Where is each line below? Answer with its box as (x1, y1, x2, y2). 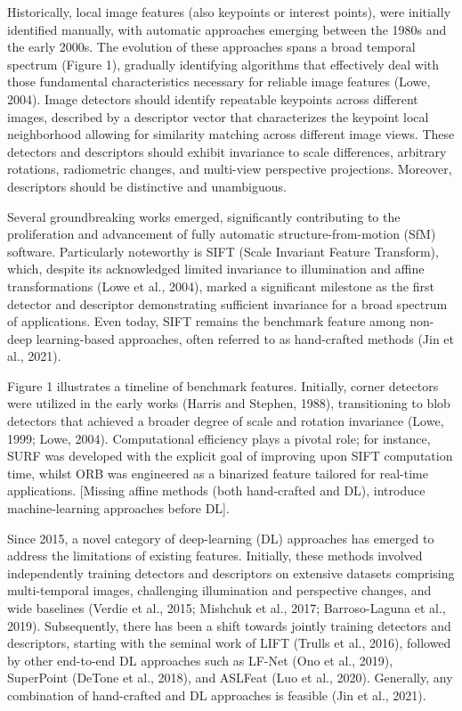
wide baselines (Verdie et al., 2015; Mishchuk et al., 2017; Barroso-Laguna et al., (7, 599, 446, 617)
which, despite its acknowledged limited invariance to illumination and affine (7, 259, 425, 278)
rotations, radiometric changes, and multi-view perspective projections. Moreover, (7, 159, 452, 178)
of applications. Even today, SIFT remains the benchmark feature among (7, 312, 406, 331)
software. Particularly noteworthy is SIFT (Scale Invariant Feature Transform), (7, 241, 439, 260)
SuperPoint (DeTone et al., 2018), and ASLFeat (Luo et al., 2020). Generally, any (7, 668, 453, 687)
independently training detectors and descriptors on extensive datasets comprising (7, 563, 455, 582)
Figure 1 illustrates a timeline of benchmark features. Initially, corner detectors (7, 376, 439, 395)
